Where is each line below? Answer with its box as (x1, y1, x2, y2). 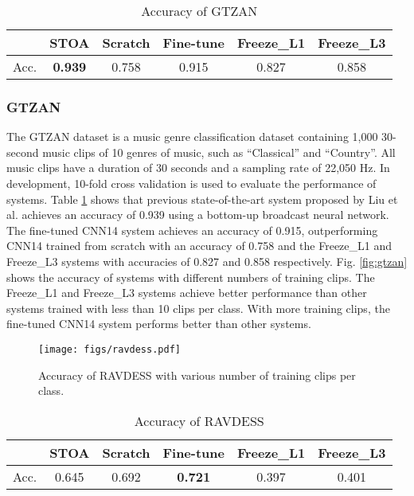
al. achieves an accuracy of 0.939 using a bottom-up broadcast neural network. (6, 206, 389, 223)
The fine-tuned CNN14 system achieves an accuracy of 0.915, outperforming (6, 221, 378, 238)
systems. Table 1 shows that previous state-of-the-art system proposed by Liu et (6, 190, 398, 207)
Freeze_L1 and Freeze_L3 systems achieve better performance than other (6, 284, 367, 301)
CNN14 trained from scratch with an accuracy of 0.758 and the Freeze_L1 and (6, 237, 393, 254)
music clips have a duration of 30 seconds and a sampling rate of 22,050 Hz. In (6, 159, 390, 176)
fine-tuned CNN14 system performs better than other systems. (6, 315, 311, 332)
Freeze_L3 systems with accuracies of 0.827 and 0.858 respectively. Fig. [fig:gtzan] (6, 252, 408, 269)
